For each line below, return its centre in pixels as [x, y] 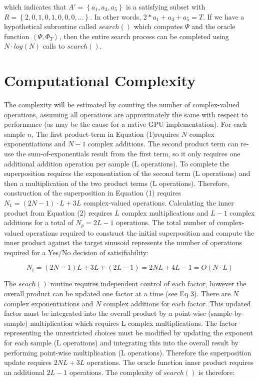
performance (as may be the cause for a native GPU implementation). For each [125, 124]
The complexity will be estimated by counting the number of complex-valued [122, 105]
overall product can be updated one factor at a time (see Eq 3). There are [117, 294]
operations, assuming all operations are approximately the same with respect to [126, 114]
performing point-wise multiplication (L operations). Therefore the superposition [128, 352]
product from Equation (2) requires [58, 212]
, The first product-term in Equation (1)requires [105, 134]
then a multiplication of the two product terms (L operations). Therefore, [117, 183]
